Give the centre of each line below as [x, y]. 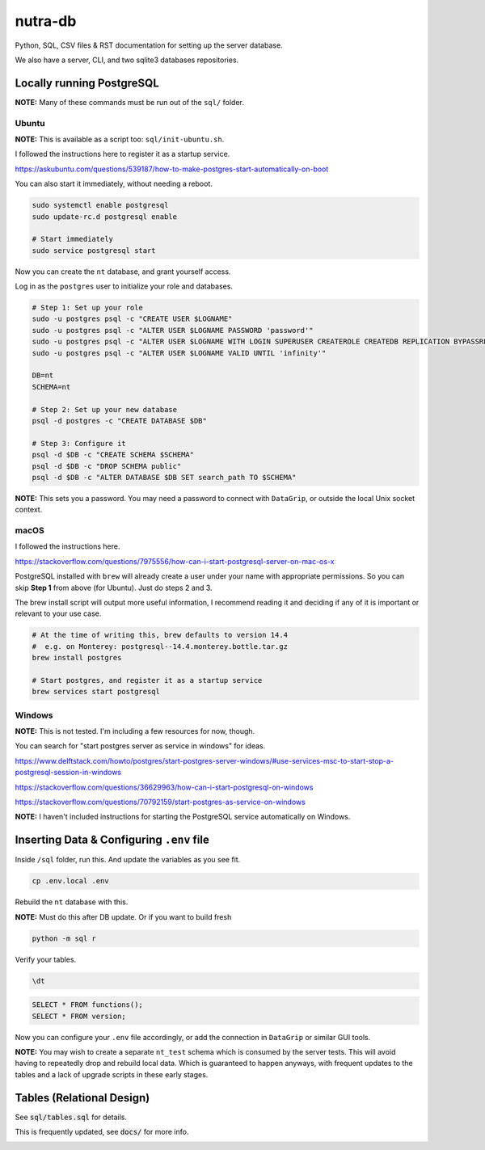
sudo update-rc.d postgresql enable [105, 217]
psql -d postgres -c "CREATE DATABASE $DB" [120, 421]
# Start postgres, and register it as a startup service [147, 680]
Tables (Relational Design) [82, 1098]
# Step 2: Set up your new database [105, 409]
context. [29, 510]
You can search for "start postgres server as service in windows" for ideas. [140, 746]
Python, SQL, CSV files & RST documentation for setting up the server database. [149, 45]
